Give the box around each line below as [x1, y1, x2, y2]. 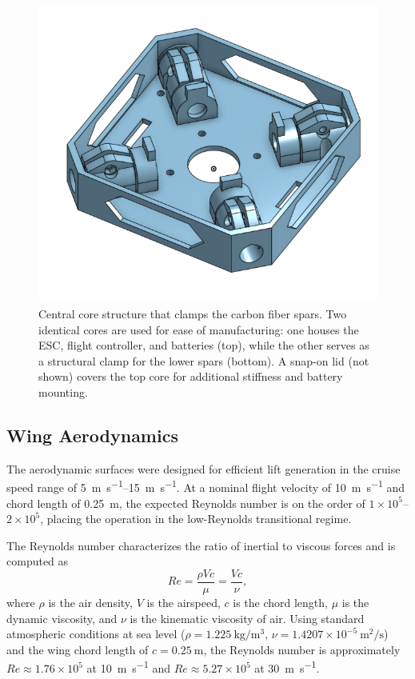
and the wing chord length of [6, 641, 149, 657]
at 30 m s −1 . [254, 657, 320, 677]
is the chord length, [233, 593, 328, 610]
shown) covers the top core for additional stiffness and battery [38, 368, 343, 385]
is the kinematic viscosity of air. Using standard [130, 609, 365, 626]
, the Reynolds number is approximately [203, 641, 401, 657]
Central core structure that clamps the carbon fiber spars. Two [38, 305, 347, 322]
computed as [6, 553, 69, 569]
